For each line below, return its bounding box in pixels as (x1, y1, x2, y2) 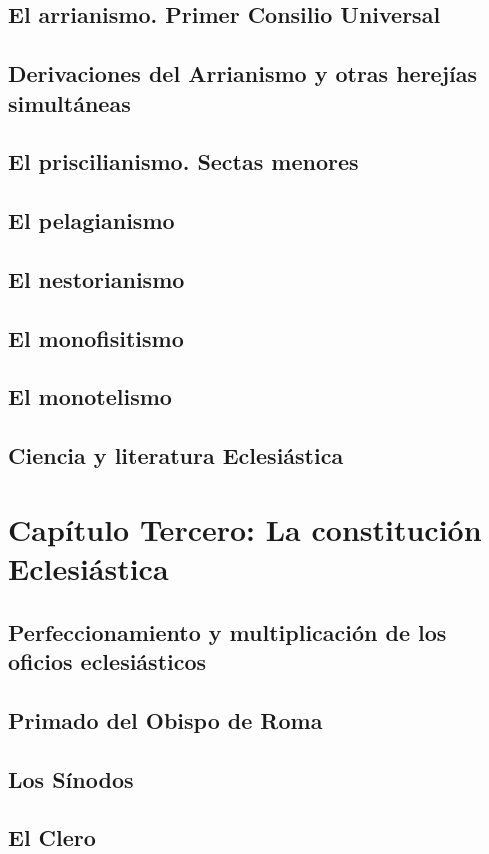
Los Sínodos (8, 763, 134, 794)
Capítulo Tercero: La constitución (8, 508, 482, 549)
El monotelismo (8, 381, 172, 412)
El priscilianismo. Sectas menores (8, 146, 359, 177)
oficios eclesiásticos (8, 645, 207, 676)
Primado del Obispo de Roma (8, 704, 323, 735)
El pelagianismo (8, 205, 175, 236)
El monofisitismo (8, 322, 184, 353)
